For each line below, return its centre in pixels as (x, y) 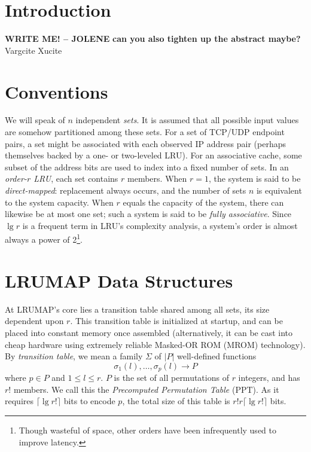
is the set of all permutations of (171, 378)
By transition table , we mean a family (74, 356)
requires (19, 401)
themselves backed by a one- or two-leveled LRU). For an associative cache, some (153, 155)
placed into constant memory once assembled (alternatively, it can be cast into (149, 332)
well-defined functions (217, 356)
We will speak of (35, 120)
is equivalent (279, 190)
